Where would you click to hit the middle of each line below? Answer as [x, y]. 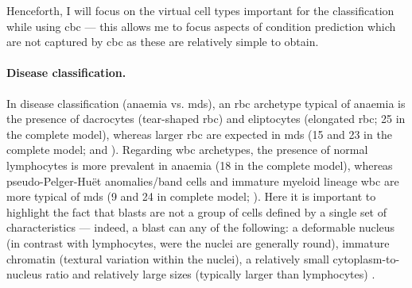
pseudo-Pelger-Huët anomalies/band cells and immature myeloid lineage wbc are [203, 180]
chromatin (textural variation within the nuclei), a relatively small [168, 258]
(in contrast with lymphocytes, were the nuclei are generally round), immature [198, 242]
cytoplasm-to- [366, 258]
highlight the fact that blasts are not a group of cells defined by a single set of [197, 211]
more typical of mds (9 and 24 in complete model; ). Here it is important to [191, 196]
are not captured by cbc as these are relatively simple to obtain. [163, 42]
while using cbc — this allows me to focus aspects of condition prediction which [201, 26]
